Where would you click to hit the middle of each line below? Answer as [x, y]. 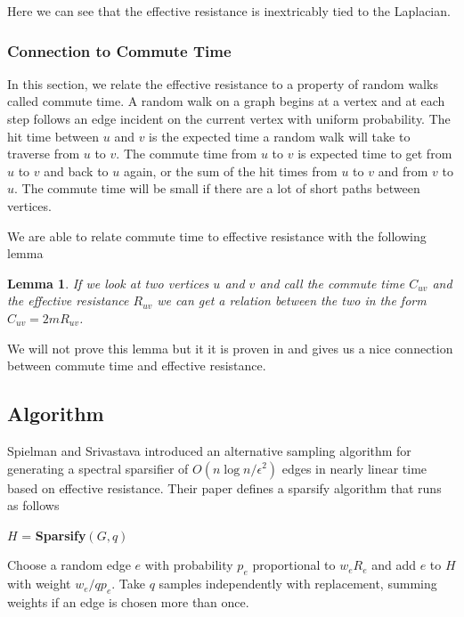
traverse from [44, 154]
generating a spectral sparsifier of [98, 468]
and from [403, 170]
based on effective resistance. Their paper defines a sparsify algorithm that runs [224, 487]
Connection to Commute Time [119, 50]
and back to [76, 170]
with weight [39, 584]
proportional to [294, 565]
